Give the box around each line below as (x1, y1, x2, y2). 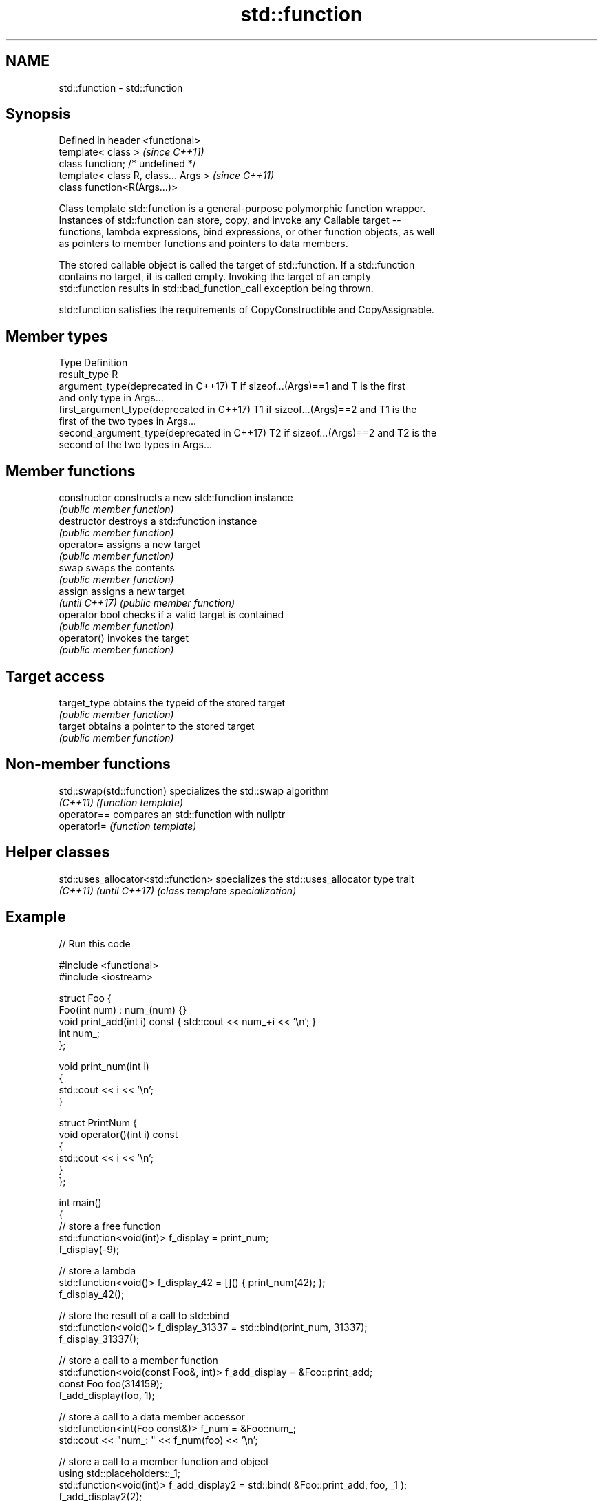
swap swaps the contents (59, 562, 175, 574)
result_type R (59, 368, 118, 381)
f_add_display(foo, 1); (59, 1389, 155, 1401)
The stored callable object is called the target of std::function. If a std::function (59, 259, 415, 271)
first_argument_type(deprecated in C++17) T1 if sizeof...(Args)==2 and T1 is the (59, 403, 417, 416)
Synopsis (6, 105, 71, 123)
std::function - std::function (59, 81, 183, 94)
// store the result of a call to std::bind (59, 1309, 229, 1321)
